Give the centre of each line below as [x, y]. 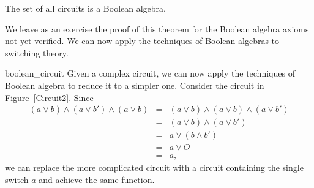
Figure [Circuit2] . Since [49, 97]
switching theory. [37, 52]
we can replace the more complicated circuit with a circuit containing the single [154, 167]
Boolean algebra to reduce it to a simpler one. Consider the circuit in [135, 85]
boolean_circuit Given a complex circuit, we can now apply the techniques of [150, 73]
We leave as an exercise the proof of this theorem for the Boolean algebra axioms [157, 28]
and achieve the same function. [97, 179]
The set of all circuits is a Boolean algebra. [85, 8]
